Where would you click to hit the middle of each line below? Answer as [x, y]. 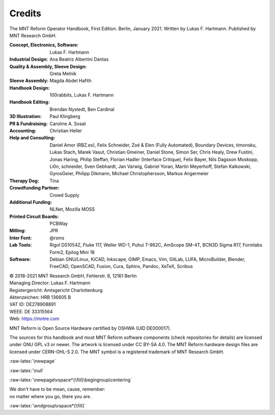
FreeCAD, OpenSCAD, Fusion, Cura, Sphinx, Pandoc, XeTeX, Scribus [121, 266]
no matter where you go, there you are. [50, 396]
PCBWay [59, 224]
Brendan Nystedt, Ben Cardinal [82, 109]
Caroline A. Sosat [68, 124]
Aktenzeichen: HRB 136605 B [40, 297]
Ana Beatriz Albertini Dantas [79, 59]
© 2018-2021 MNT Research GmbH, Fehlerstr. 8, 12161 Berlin [73, 276]
